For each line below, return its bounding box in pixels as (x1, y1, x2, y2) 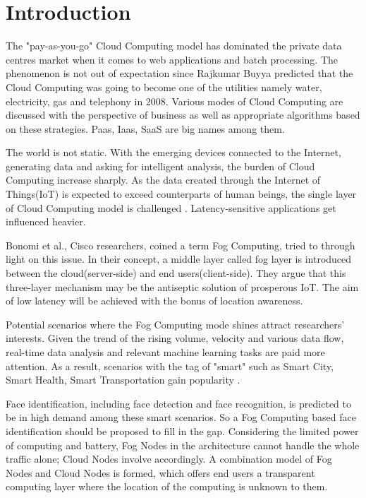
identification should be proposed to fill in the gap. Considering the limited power (6, 423, 359, 438)
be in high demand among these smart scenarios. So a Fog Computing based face (6, 410, 356, 425)
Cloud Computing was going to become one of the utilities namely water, (6, 79, 322, 94)
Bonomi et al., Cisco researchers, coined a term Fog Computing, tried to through (6, 237, 355, 252)
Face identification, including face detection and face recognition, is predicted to (6, 396, 351, 410)
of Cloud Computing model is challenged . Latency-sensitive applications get (6, 200, 336, 215)
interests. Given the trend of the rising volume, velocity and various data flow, (6, 331, 344, 345)
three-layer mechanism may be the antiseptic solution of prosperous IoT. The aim (6, 279, 359, 294)
